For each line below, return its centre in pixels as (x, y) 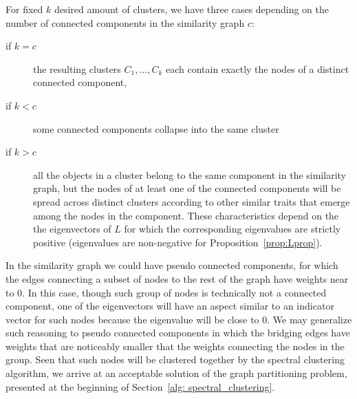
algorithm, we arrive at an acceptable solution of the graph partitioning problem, (176, 373)
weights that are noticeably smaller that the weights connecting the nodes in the (175, 346)
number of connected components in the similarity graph (125, 22)
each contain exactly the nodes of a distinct (257, 68)
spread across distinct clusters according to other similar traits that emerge (192, 201)
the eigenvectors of (72, 229)
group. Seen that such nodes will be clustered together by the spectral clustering (175, 359)
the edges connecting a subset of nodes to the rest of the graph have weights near (177, 278)
